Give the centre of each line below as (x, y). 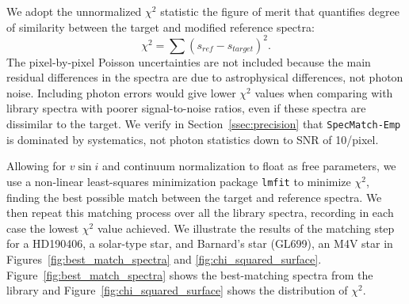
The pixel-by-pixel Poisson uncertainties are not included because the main (189, 61)
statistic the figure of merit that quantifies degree (280, 11)
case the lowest (43, 228)
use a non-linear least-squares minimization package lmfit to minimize (179, 181)
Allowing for (36, 166)
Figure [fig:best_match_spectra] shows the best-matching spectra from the (190, 274)
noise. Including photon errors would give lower (121, 92)
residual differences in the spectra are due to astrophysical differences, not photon (205, 77)
